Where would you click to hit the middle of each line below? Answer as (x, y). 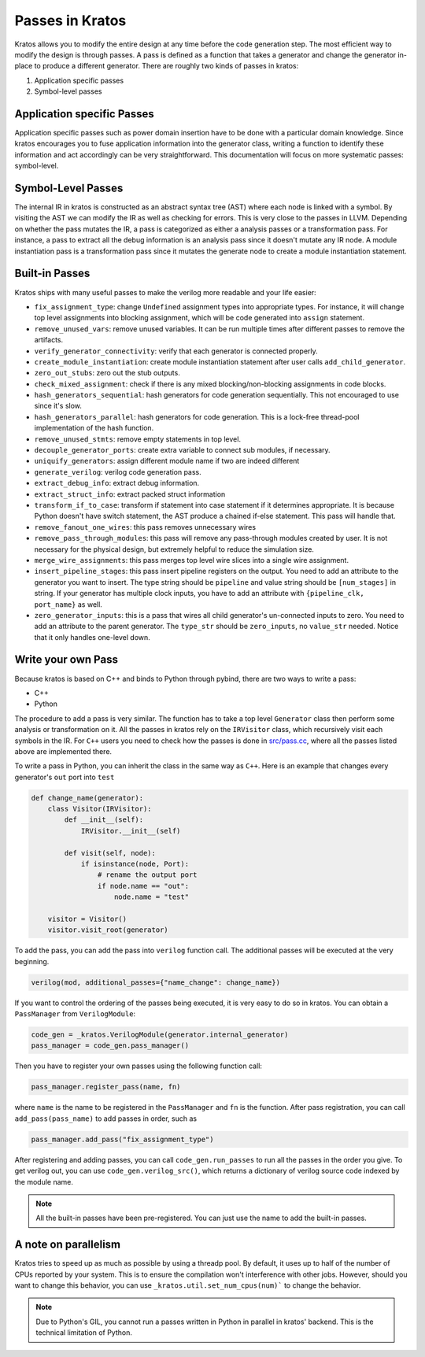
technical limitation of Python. (84, 1333)
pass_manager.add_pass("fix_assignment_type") (122, 1139)
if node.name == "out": (143, 886)
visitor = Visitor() (87, 919)
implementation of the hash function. (94, 428)
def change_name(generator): (87, 798)
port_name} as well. (68, 604)
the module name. (44, 1181)
